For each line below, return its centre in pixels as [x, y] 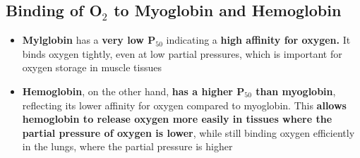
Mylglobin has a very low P [89, 40]
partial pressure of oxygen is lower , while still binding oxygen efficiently [188, 132]
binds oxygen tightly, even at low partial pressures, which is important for [182, 53]
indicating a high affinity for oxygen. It [258, 40]
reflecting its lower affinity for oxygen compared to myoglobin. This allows [184, 105]
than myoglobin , [296, 91]
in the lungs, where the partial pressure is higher [127, 146]
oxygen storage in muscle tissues [92, 67]
